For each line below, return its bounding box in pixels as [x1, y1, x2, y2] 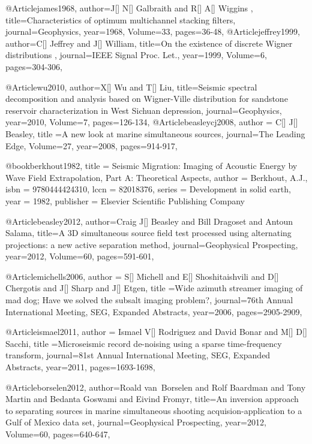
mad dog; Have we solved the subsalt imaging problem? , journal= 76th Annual [5, 294, 293, 306]
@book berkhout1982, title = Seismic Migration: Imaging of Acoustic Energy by [5, 159, 298, 172]
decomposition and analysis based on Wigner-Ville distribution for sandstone [5, 92, 288, 105]
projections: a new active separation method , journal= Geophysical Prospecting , [5, 238, 298, 250]
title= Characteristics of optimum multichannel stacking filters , [5, 13, 236, 26]
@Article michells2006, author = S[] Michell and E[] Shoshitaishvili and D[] [5, 270, 279, 282]
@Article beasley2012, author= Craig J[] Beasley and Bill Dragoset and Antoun [5, 215, 293, 227]
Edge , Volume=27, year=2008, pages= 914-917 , [5, 139, 178, 152]
